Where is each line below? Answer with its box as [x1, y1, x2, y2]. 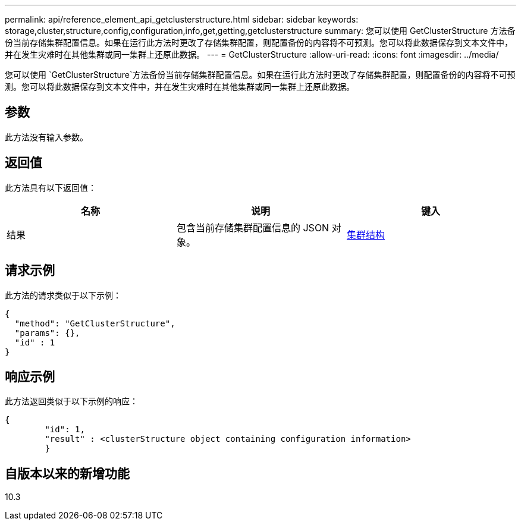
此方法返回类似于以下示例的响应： [5, 396, 138, 407]
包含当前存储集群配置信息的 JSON [176, 221, 329, 234]
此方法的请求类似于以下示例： [5, 290, 121, 300]
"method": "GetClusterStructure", [14, 318, 175, 328]
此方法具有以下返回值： [5, 182, 96, 193]
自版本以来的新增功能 [5, 466, 130, 481]
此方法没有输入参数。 [5, 131, 88, 142]
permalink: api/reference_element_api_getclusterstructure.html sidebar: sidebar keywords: [5, 14, 359, 24]
